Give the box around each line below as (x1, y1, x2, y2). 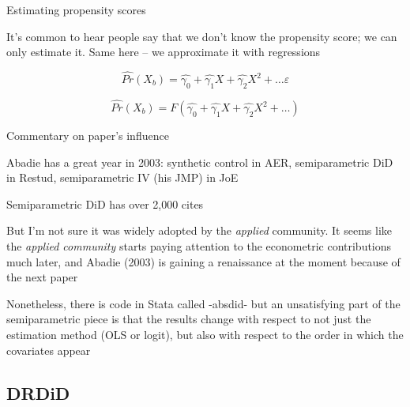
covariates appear (6, 341, 91, 358)
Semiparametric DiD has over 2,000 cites (6, 195, 204, 212)
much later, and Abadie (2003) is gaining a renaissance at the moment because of (6, 253, 401, 269)
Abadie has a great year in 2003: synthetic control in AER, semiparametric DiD (6, 153, 393, 170)
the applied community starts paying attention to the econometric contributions (6, 237, 392, 254)
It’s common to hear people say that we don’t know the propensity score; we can (6, 28, 397, 44)
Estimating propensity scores (6, 2, 146, 17)
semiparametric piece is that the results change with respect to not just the (6, 311, 371, 327)
